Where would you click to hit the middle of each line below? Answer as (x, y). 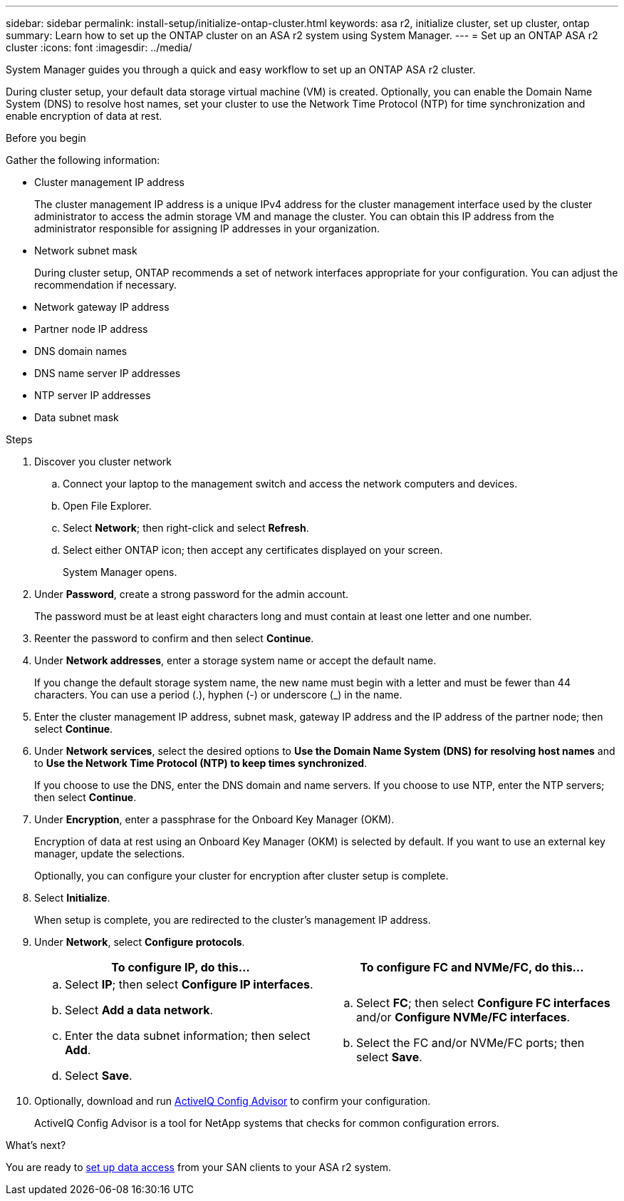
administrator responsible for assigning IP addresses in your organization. (207, 228)
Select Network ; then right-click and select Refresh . (186, 528)
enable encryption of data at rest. (84, 116)
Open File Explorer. (107, 506)
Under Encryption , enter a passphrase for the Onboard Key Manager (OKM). (214, 819)
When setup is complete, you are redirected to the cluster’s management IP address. (233, 920)
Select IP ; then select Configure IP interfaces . (189, 984)
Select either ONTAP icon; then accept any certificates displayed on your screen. (253, 550)
